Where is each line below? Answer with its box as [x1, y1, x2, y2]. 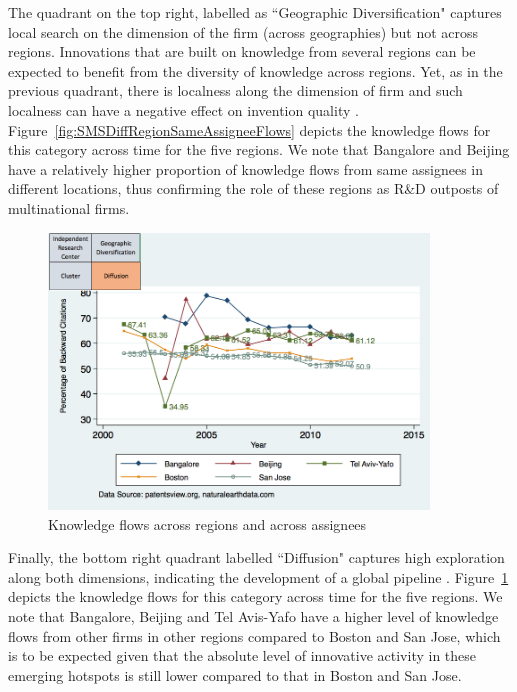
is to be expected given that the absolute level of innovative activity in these [8, 645, 477, 666]
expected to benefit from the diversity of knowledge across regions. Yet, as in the [8, 60, 503, 81]
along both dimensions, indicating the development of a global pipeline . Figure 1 [8, 566, 509, 587]
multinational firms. [8, 197, 130, 218]
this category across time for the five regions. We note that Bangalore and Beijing [8, 139, 510, 160]
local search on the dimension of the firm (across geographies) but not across [8, 21, 479, 42]
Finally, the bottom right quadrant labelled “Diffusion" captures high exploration [8, 547, 505, 568]
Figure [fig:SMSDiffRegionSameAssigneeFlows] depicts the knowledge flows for [8, 119, 491, 140]
